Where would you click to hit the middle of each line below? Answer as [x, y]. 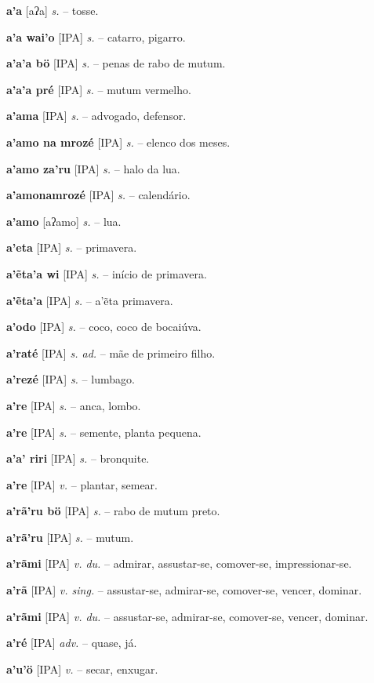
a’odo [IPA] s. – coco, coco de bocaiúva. [104, 327]
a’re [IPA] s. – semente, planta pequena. [104, 432]
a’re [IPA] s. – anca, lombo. [74, 405]
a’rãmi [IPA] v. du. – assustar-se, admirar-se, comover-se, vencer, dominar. [187, 616]
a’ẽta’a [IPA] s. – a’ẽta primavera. [90, 300]
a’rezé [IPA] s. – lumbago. [71, 379]
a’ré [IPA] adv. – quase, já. [72, 643]
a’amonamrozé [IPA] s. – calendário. [98, 195]
